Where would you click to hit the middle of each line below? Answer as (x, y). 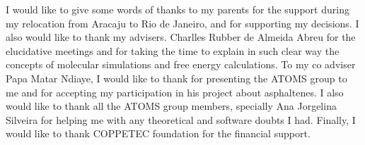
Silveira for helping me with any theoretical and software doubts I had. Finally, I (181, 119)
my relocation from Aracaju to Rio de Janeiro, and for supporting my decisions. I (182, 23)
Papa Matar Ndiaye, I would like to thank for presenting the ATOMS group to (176, 78)
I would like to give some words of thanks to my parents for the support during (178, 9)
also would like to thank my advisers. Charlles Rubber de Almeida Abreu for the (181, 37)
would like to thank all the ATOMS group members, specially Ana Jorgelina (171, 106)
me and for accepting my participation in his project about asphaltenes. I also (175, 92)
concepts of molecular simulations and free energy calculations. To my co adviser (181, 64)
